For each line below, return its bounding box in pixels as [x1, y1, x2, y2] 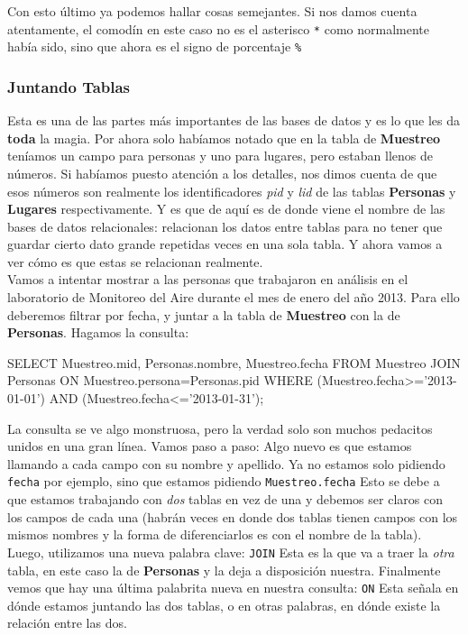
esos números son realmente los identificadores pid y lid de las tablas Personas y [7, 181, 456, 200]
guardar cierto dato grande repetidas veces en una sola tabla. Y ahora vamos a [7, 235, 443, 253]
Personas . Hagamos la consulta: [7, 323, 189, 342]
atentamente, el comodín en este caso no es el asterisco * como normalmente [7, 19, 429, 38]
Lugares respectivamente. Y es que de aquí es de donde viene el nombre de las [7, 199, 445, 218]
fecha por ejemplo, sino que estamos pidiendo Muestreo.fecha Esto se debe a [7, 472, 440, 491]
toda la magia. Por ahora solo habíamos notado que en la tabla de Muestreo [7, 128, 441, 147]
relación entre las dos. [7, 613, 127, 632]
